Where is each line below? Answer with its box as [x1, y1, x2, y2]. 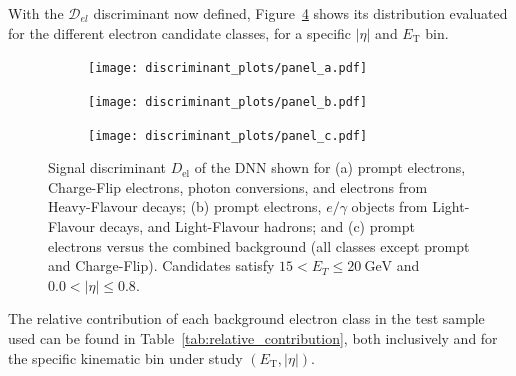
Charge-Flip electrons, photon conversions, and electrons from [48, 176, 428, 197]
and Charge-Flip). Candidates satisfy [48, 255, 275, 276]
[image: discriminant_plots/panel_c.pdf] [88, 128, 368, 143]
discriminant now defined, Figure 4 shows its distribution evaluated [93, 3, 508, 23]
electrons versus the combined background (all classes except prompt [48, 235, 470, 256]
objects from [351, 196, 428, 217]
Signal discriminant [48, 157, 166, 178]
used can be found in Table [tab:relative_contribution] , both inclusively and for [8, 327, 498, 348]
